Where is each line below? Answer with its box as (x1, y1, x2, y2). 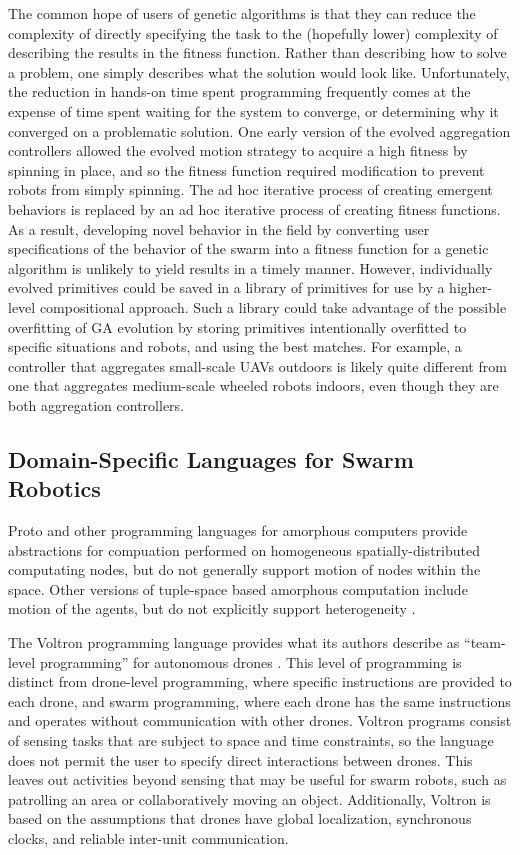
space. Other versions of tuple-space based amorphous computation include (8, 578, 468, 599)
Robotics (8, 473, 101, 504)
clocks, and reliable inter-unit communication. (8, 827, 289, 848)
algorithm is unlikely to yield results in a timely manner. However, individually (8, 257, 493, 278)
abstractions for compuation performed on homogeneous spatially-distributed (8, 539, 480, 560)
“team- (464, 632, 506, 653)
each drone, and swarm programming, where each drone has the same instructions (8, 690, 511, 711)
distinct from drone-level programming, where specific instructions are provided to (8, 671, 512, 692)
